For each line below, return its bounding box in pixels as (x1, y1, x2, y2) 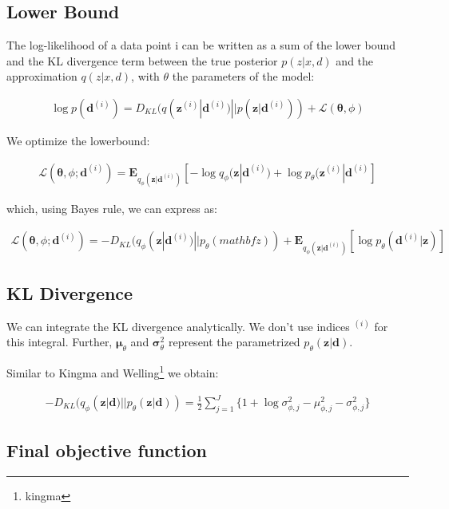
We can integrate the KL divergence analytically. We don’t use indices (6, 318, 350, 334)
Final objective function (6, 438, 207, 463)
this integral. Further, (6, 333, 113, 350)
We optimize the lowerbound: (6, 132, 150, 149)
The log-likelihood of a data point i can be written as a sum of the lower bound (6, 37, 396, 53)
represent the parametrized (168, 333, 300, 350)
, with (131, 68, 160, 85)
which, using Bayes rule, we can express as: (6, 199, 217, 216)
